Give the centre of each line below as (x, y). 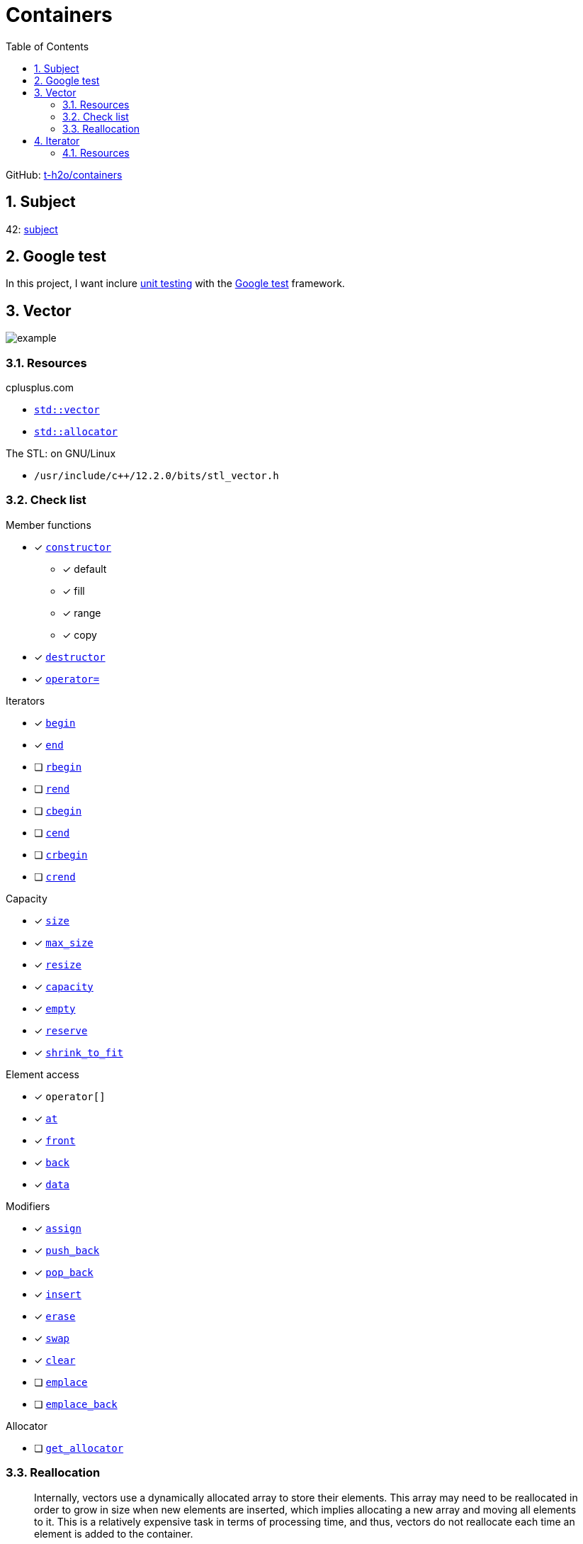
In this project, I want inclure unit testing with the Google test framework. (175, 284)
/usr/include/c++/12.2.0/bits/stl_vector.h (157, 476)
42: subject (32, 229)
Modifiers (28, 1206)
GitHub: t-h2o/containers (64, 174)
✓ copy (80, 634)
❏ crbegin (61, 854)
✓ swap (52, 1338)
